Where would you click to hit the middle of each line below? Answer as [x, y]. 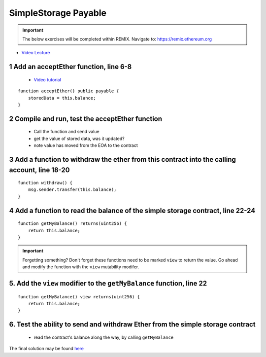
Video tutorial [47, 79]
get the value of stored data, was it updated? [79, 139]
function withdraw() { [45, 183]
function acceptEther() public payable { [68, 91]
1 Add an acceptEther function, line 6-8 [70, 67]
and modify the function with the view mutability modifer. [81, 267]
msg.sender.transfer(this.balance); [72, 190]
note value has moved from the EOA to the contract [86, 145]
